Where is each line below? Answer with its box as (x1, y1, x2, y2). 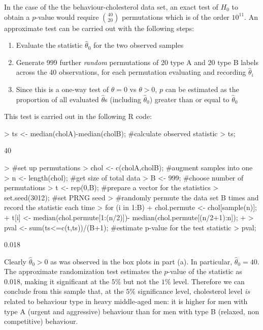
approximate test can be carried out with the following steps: (4, 22, 194, 33)
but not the (123, 276, 159, 286)
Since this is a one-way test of (16, 83, 109, 94)
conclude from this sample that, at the (4, 286, 124, 296)
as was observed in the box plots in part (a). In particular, (50, 256, 233, 266)
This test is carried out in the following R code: (4, 111, 152, 122)
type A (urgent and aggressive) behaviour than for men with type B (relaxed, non (4, 306, 259, 316)
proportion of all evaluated (16, 94, 99, 104)
